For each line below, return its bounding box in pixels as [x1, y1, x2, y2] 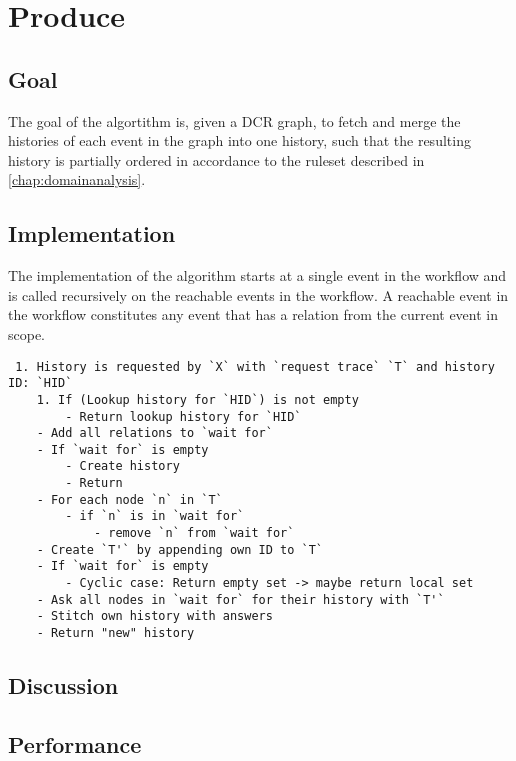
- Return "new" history [36, 626, 195, 641]
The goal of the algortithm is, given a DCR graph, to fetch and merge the [8, 110, 461, 131]
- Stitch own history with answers [36, 609, 273, 624]
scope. [8, 323, 46, 344]
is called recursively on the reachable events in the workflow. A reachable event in [8, 284, 509, 305]
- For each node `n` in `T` [36, 492, 223, 507]
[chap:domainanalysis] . [8, 169, 146, 190]
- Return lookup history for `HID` [65, 409, 302, 424]
